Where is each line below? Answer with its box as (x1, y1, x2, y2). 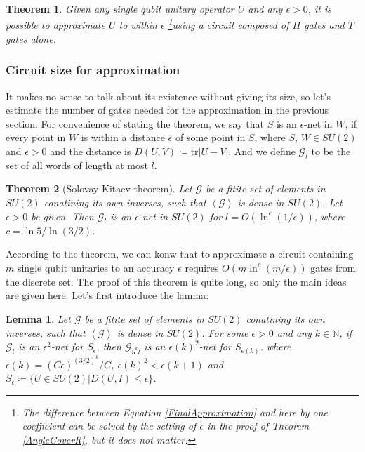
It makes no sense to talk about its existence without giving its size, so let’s (6, 88, 331, 103)
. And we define (228, 144, 296, 159)
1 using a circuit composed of (168, 15, 289, 32)
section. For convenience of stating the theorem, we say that (6, 116, 264, 131)
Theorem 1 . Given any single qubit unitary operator (6, 1, 234, 15)
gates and (304, 18, 345, 32)
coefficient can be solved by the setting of (22, 418, 197, 433)
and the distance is (50, 144, 131, 159)
